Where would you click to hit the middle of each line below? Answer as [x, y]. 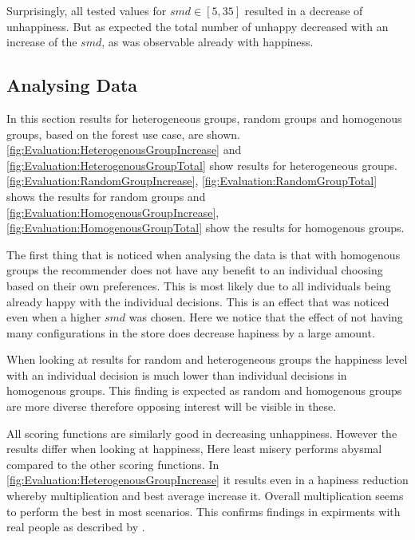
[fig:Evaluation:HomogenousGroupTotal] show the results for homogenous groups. [206, 228]
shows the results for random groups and [106, 196]
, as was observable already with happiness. [207, 42]
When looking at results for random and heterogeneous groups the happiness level [207, 359]
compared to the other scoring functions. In [113, 464]
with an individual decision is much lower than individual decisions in [177, 374]
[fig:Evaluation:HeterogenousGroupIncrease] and [124, 150]
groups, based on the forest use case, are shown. [123, 134]
